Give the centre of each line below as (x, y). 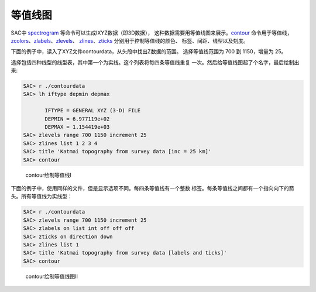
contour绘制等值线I (48, 175)
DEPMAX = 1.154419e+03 (77, 127)
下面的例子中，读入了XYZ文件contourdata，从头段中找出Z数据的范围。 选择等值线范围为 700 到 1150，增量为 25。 (149, 51)
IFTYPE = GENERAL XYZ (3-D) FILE (92, 111)
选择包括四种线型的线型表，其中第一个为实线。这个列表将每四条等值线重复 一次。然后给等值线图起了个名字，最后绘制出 (155, 62)
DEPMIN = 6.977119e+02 (77, 119)
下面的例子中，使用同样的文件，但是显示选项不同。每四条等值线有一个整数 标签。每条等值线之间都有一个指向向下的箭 (152, 188)
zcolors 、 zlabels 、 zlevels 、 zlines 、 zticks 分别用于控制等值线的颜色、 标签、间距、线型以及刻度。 (130, 40)
